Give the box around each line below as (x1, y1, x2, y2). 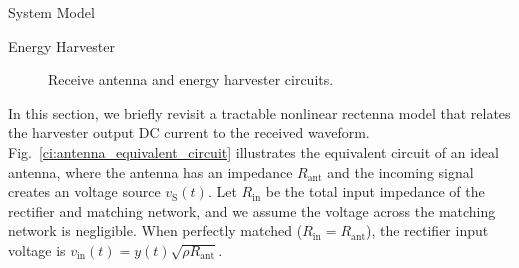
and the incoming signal (327, 161, 474, 182)
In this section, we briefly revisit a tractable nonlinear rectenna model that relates (8, 102, 511, 123)
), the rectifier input (366, 220, 489, 241)
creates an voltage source (8, 181, 161, 202)
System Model (8, 2, 95, 22)
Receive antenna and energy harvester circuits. (48, 69, 334, 90)
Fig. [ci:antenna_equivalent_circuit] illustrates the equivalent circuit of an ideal (8, 141, 499, 162)
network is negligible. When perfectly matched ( (8, 220, 303, 241)
